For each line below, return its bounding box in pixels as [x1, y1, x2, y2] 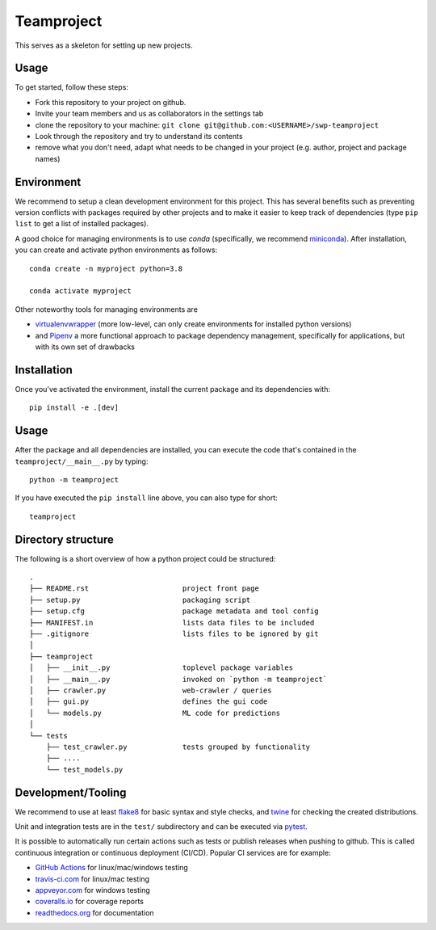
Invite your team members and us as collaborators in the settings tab [35, 109, 264, 119]
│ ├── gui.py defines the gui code [29, 697, 268, 706]
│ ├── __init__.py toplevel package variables [29, 663, 294, 672]
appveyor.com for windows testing [35, 885, 151, 894]
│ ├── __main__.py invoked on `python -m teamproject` [29, 675, 328, 684]
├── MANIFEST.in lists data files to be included [29, 618, 315, 627]
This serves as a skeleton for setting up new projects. [15, 40, 193, 50]
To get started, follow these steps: [15, 82, 129, 92]
